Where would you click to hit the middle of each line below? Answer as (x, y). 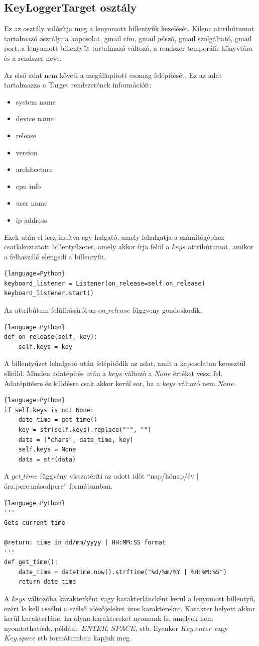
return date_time (47, 582)
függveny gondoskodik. (167, 310)
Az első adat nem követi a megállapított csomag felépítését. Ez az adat (113, 75)
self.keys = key (45, 347)
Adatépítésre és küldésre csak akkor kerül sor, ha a (82, 383)
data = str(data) (47, 459)
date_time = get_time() (58, 420)
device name (35, 118)
